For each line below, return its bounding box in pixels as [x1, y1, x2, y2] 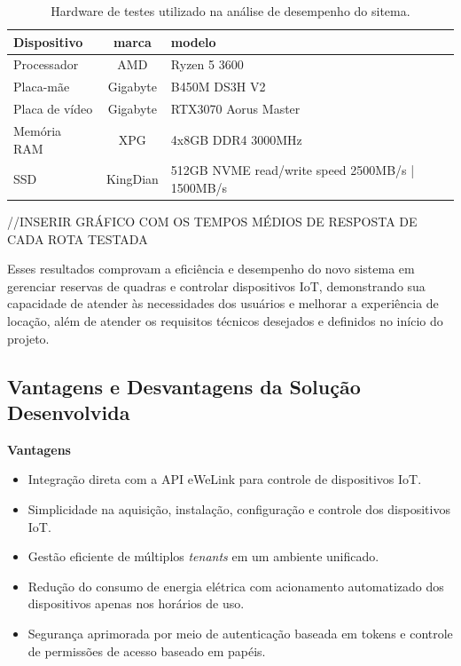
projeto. [7, 329, 50, 347]
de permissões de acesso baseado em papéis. [27, 641, 266, 660]
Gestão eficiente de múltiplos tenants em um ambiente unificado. [27, 547, 379, 566]
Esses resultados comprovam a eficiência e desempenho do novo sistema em [7, 259, 415, 278]
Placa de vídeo [13, 99, 93, 118]
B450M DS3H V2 [170, 77, 266, 96]
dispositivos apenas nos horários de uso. [27, 594, 245, 613]
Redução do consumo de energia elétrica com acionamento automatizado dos [27, 576, 444, 595]
